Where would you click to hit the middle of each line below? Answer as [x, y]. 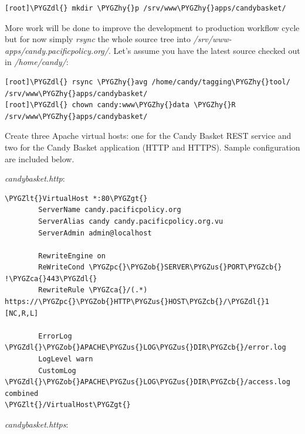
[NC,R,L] [22, 313]
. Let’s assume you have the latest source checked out [204, 50]
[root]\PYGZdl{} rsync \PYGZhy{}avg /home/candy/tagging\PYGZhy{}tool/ [148, 82]
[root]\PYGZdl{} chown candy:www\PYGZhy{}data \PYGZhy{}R [120, 105]
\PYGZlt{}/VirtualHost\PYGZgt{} [68, 405]
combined [22, 393]
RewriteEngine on [72, 256]
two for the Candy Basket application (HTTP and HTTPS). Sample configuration [152, 147]
